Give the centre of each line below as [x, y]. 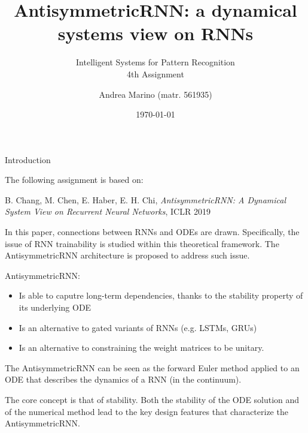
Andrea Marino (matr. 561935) [155, 94]
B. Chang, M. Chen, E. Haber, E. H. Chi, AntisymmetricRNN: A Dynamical [146, 199]
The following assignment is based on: [74, 180]
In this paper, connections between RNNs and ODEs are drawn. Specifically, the [152, 232]
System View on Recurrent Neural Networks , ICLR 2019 [108, 211]
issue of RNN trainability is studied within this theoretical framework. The [142, 243]
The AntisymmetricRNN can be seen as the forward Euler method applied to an [152, 367]
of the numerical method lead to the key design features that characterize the [147, 411]
